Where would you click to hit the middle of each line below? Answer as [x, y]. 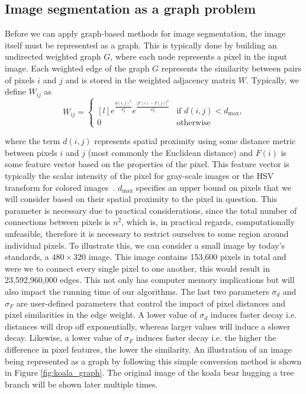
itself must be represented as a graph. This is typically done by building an [141, 45]
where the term [33, 141]
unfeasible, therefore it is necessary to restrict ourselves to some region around [147, 233]
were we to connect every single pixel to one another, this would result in [137, 268]
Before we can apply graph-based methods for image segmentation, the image [145, 33]
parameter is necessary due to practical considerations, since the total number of [151, 210]
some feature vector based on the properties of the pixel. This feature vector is [147, 164]
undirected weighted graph [53, 56]
